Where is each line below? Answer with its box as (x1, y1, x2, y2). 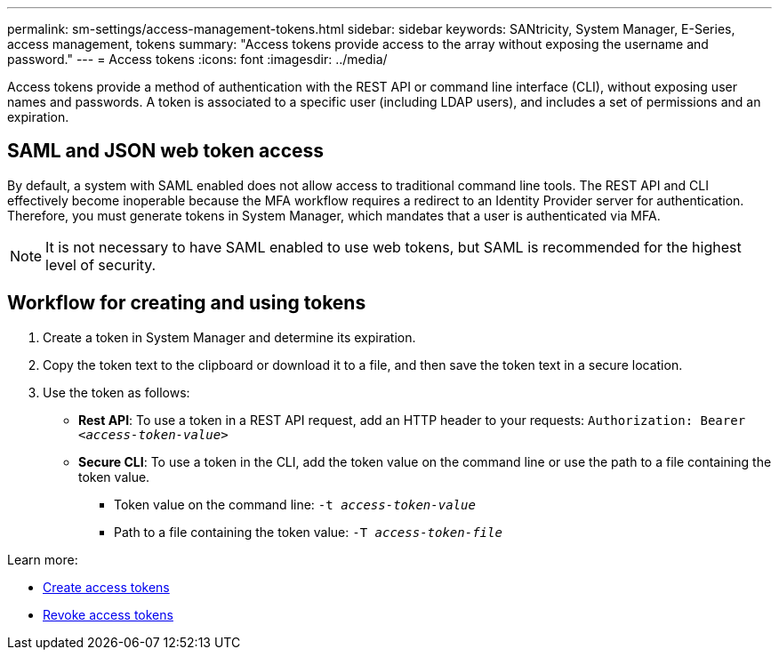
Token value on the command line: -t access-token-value (114, 496, 476, 512)
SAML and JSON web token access (7, 140, 325, 163)
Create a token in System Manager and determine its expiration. (43, 329, 416, 345)
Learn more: (7, 551, 78, 567)
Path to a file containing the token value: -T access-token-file (114, 524, 502, 540)
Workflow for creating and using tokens (7, 292, 366, 315)
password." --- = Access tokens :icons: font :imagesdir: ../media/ (7, 52, 388, 67)
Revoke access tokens (43, 606, 173, 622)
